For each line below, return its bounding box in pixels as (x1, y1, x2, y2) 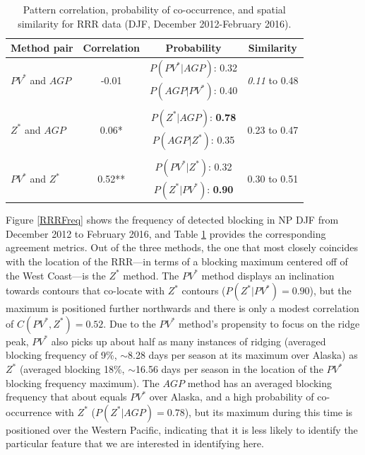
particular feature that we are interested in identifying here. (6, 436, 264, 451)
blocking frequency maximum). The (6, 375, 160, 390)
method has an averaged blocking (187, 375, 332, 390)
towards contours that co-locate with (6, 283, 164, 298)
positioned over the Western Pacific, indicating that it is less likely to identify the (6, 422, 358, 437)
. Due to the (103, 316, 156, 330)
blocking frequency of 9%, (6, 347, 117, 362)
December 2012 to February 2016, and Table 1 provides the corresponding (6, 226, 326, 241)
